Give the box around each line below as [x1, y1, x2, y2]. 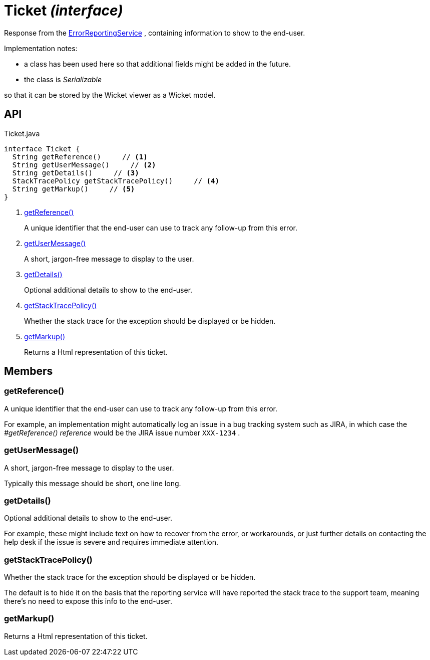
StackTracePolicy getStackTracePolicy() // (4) [12, 176, 219, 185]
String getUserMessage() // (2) [12, 160, 156, 169]
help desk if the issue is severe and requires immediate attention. [4, 538, 219, 547]
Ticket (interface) [4, 2, 123, 19]
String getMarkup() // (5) [12, 184, 135, 193]
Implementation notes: [4, 44, 78, 53]
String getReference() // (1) [12, 152, 148, 161]
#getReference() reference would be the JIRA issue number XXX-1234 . [4, 428, 240, 437]
